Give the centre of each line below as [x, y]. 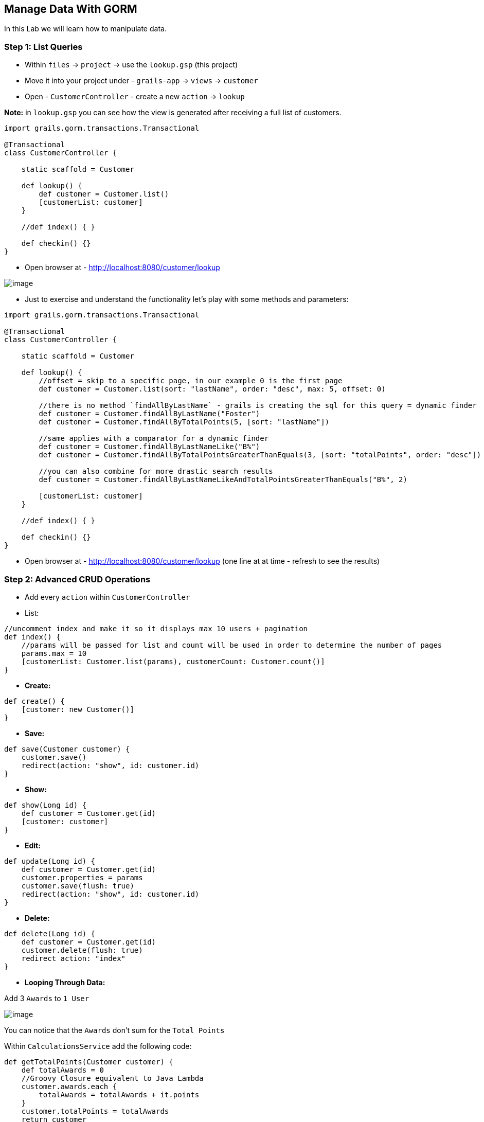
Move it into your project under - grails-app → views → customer [141, 81]
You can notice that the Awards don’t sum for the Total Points [114, 1030]
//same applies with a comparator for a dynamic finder [154, 439]
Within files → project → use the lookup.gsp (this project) [131, 65]
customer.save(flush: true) [78, 886]
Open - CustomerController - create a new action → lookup [135, 97]
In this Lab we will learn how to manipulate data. [85, 29]
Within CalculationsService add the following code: [98, 1046]
